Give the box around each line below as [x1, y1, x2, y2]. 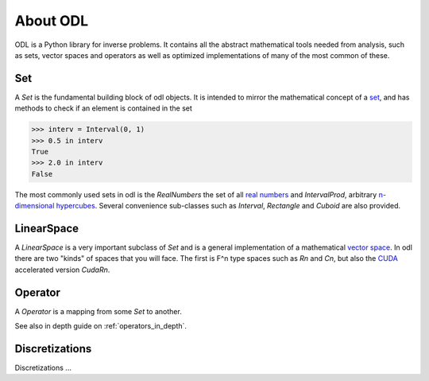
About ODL [14, 12, 89, 29]
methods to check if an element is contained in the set [14, 103, 192, 113]
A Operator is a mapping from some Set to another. [14, 306, 182, 316]
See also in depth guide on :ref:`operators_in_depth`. [14, 321, 187, 331]
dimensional [14, 201, 55, 211]
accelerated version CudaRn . [14, 265, 110, 274]
